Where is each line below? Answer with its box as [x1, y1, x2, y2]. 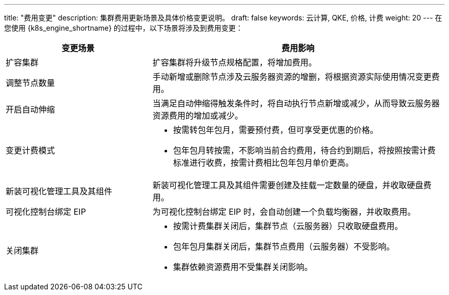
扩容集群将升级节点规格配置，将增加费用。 [152, 57, 317, 67]
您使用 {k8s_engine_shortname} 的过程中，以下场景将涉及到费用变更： [4, 24, 243, 32]
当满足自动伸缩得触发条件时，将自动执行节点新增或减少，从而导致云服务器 [152, 98, 440, 108]
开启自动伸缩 [6, 104, 55, 115]
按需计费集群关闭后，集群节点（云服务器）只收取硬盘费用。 [173, 221, 403, 231]
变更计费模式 [6, 145, 55, 155]
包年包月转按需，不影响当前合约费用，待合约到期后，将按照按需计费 [173, 145, 436, 155]
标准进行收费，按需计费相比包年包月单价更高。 [173, 157, 354, 168]
